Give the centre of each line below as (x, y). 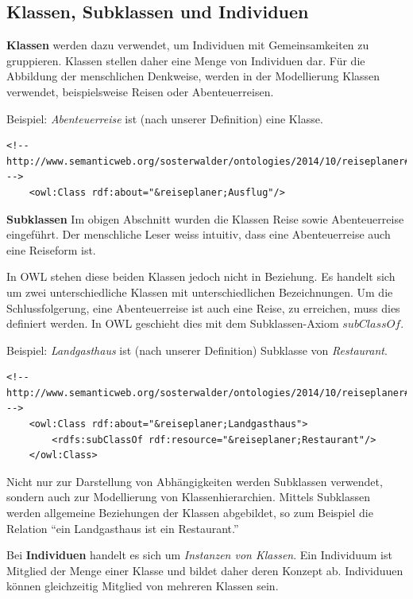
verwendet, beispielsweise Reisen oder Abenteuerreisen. (140, 91)
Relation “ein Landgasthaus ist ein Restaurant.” (123, 528)
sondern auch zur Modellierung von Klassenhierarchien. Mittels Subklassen (189, 497)
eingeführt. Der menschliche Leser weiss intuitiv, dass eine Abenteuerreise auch (199, 234)
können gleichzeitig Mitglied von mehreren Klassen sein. (143, 586)
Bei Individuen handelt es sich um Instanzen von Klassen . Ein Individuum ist (199, 555)
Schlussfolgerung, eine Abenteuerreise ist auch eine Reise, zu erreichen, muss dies (203, 307)
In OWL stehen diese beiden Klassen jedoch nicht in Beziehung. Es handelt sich (201, 276)
